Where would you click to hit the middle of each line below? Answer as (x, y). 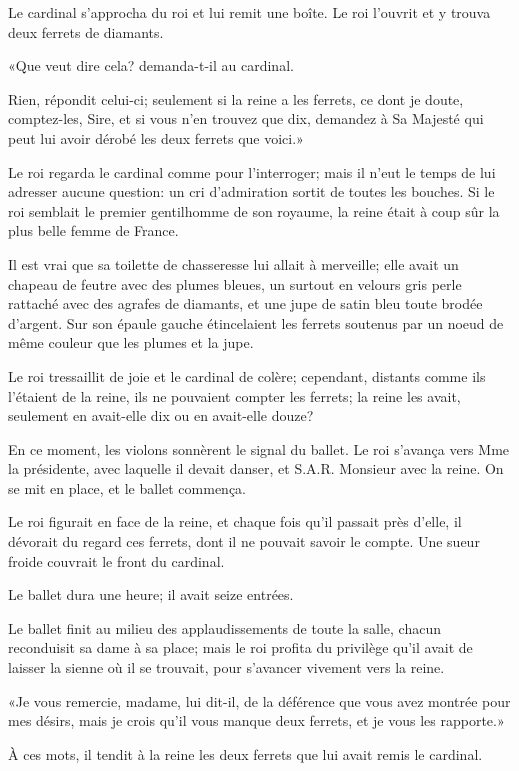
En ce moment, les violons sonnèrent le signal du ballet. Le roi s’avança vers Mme (259, 448)
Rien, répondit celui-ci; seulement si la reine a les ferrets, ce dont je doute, (236, 98)
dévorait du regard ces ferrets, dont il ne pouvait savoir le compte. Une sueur (244, 541)
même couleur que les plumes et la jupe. (131, 342)
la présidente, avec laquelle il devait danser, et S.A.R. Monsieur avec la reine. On (256, 468)
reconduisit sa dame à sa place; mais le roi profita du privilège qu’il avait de (240, 647)
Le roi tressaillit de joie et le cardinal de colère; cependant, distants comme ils (247, 375)
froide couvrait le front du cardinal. (116, 560)
